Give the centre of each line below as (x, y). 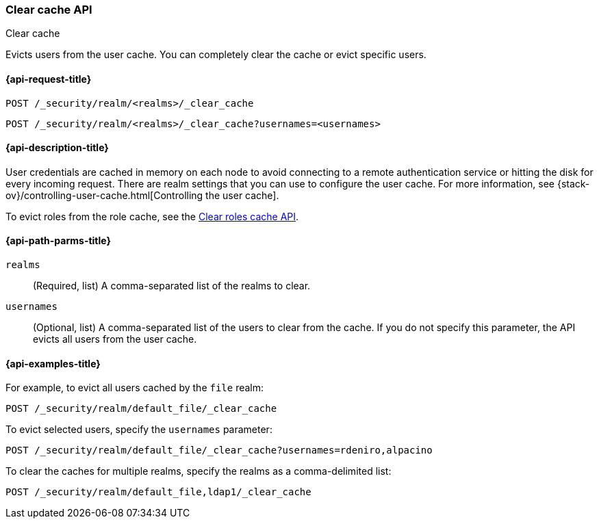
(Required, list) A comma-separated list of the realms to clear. (172, 286)
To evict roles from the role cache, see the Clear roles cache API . (152, 216)
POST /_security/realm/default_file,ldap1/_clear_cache (158, 492)
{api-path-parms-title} (59, 241)
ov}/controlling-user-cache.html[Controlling (104, 195)
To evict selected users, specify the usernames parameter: (139, 430)
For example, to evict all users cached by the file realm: (135, 388)
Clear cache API (49, 10)
